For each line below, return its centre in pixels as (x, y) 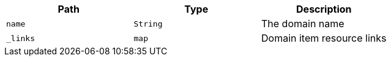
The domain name (303, 24)
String (148, 24)
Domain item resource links (324, 38)
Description (324, 9)
